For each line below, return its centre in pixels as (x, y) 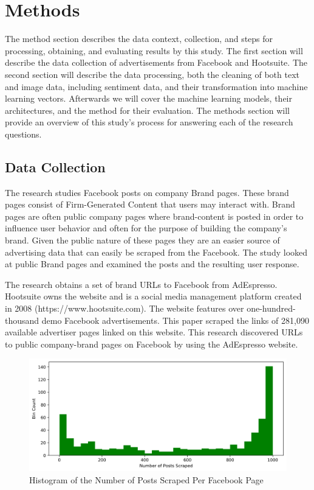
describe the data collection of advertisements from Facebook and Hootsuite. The (156, 62)
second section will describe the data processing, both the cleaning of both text (152, 74)
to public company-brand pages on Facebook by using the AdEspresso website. (152, 344)
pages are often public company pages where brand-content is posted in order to (154, 216)
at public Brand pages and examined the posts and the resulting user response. (152, 264)
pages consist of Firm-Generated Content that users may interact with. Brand (150, 204)
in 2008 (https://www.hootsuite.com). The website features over (125, 308)
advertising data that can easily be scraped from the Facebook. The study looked (156, 252)
